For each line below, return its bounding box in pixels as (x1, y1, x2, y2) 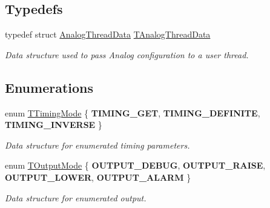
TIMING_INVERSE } (5, 118, 102, 131)
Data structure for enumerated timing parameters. (5, 138, 190, 151)
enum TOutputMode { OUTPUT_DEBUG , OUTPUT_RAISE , (5, 159, 266, 172)
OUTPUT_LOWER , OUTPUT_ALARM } (5, 170, 191, 183)
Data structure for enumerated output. (5, 191, 147, 204)
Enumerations (5, 78, 94, 96)
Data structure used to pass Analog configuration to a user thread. (5, 48, 249, 61)
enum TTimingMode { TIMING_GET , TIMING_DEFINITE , (5, 106, 260, 119)
